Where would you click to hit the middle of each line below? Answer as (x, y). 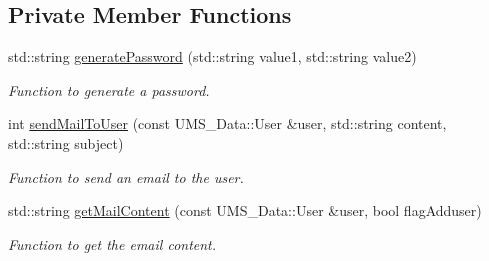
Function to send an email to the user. (126, 176)
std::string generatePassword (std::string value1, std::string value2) (212, 56)
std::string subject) (66, 142)
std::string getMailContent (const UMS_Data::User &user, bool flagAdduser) (245, 210)
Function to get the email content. (112, 243)
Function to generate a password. (109, 89)
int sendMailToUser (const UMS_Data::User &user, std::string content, (227, 123)
